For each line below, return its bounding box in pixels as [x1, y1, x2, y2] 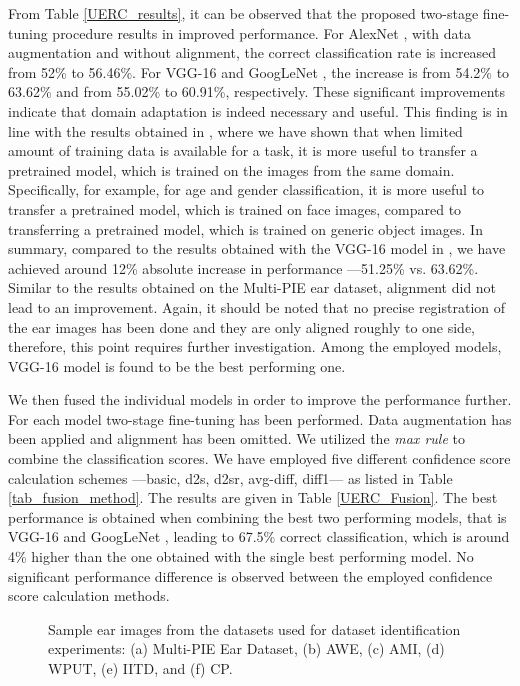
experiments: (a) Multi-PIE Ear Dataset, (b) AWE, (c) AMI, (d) [48, 638, 445, 659]
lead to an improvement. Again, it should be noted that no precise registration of [8, 296, 506, 317]
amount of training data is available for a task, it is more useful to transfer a [8, 140, 478, 161]
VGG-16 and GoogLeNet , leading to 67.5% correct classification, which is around [8, 526, 510, 547]
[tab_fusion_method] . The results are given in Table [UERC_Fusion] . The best [8, 487, 498, 508]
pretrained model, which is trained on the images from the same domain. [8, 159, 455, 180]
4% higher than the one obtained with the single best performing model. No [8, 546, 474, 567]
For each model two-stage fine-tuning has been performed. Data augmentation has [8, 408, 512, 429]
